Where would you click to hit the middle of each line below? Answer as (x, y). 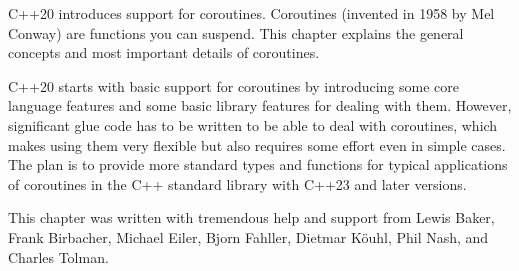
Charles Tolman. (58, 256)
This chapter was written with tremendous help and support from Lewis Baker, (251, 217)
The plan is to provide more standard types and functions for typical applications (258, 164)
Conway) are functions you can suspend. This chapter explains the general (236, 32)
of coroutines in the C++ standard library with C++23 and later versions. (237, 183)
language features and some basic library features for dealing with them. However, (260, 105)
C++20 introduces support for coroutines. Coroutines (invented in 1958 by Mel (251, 13)
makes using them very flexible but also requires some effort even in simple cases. (257, 144)
